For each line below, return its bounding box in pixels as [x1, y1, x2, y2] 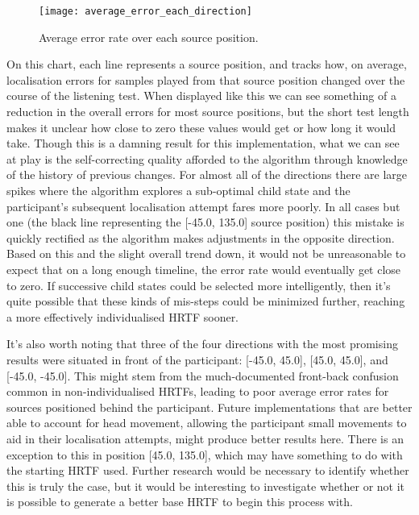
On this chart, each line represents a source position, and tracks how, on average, [6, 56, 407, 73]
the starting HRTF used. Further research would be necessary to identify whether [6, 462, 409, 479]
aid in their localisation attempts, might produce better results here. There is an [6, 430, 404, 446]
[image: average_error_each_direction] [39, 6, 252, 17]
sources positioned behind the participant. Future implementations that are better [6, 398, 413, 415]
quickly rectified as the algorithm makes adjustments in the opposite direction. [6, 229, 395, 246]
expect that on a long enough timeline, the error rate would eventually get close [6, 260, 401, 277]
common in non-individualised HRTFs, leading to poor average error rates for [6, 383, 389, 400]
